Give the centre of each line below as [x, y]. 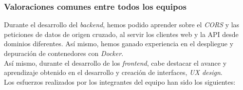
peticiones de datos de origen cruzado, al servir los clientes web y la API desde [121, 34]
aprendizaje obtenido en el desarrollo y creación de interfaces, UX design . [113, 72]
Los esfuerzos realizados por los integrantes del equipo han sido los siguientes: [120, 81]
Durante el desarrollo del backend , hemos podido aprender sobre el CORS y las [122, 25]
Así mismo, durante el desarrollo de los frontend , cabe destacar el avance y [115, 63]
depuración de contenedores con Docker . [64, 53]
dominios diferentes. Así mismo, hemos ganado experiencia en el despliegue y [119, 44]
